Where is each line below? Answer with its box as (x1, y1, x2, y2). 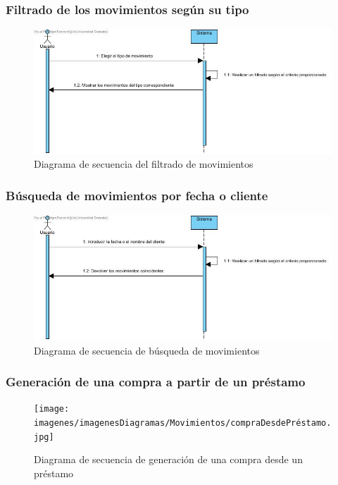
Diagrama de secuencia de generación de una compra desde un (34, 452, 303, 467)
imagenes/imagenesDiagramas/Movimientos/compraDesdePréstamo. (34, 418, 332, 428)
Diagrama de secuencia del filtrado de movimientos (34, 156, 254, 171)
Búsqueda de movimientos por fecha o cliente (6, 186, 268, 204)
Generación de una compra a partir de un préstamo (6, 373, 306, 391)
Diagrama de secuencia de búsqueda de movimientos (34, 343, 260, 357)
